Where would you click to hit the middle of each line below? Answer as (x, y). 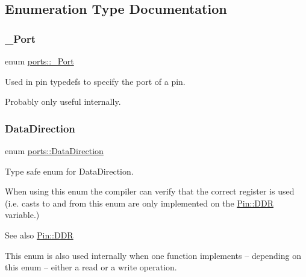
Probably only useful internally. (63, 101)
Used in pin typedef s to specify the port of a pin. (95, 81)
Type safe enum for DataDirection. (69, 171)
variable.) (22, 215)
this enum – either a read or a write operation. (91, 267)
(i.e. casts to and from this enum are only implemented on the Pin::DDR (139, 203)
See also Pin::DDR (39, 235)
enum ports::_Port (39, 61)
